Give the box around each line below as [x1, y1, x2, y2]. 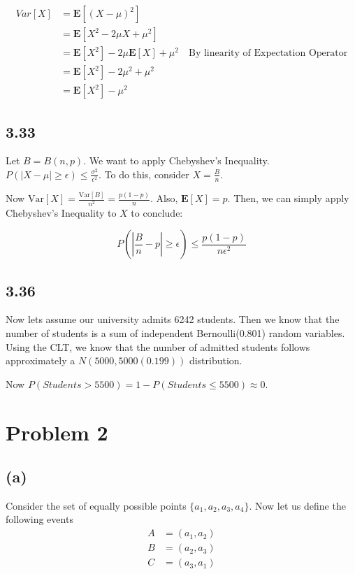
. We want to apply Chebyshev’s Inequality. [83, 153, 270, 168]
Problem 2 [6, 417, 108, 446]
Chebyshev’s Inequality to [6, 205, 117, 220]
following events [6, 512, 73, 526]
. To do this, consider [99, 166, 189, 181]
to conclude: [131, 205, 183, 220]
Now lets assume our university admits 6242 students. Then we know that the [6, 312, 340, 327]
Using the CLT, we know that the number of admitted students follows [6, 339, 310, 354]
